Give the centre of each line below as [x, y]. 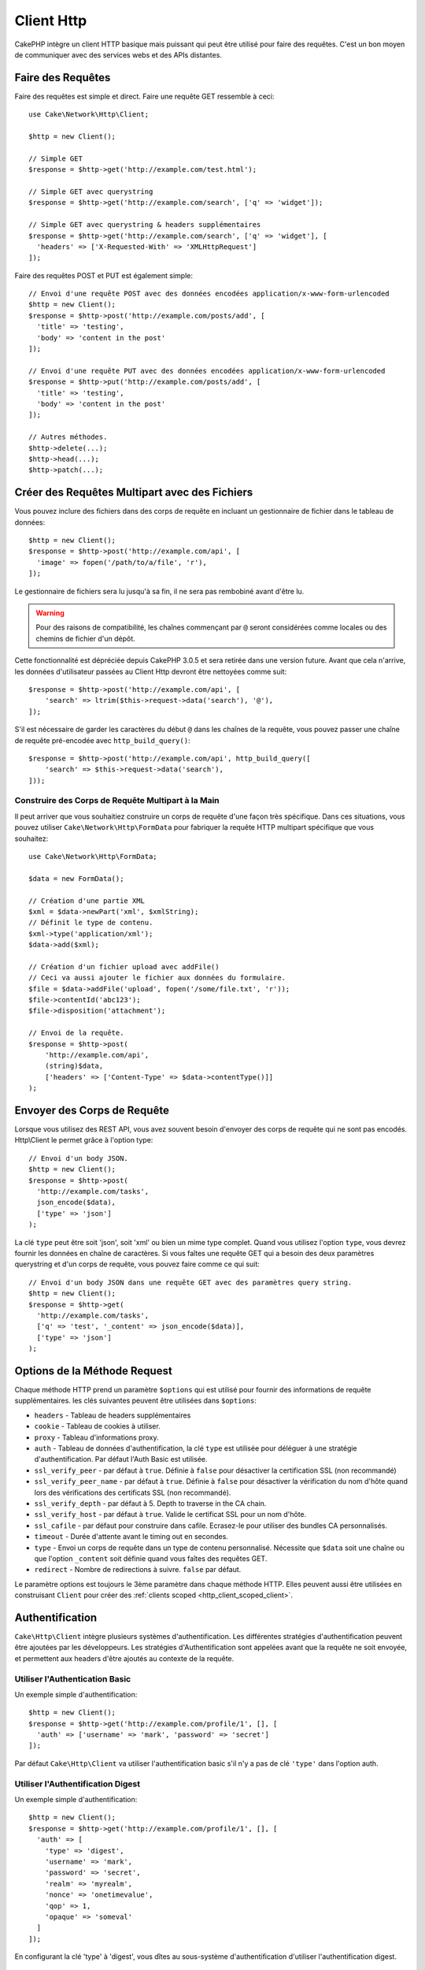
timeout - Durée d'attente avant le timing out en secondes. [131, 1537]
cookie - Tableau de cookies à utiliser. [97, 1426]
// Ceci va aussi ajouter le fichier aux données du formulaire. [157, 978]
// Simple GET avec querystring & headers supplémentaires [145, 225]
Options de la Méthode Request [93, 1371]
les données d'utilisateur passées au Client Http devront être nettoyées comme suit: [151, 671]
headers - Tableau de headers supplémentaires [113, 1415]
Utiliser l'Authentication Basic [73, 1678]
